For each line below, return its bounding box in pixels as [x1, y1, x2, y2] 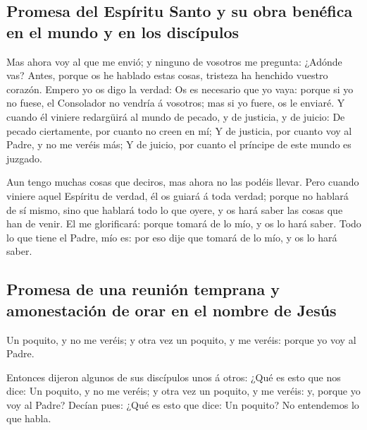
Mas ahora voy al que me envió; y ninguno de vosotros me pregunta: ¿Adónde [6, 54, 342, 68]
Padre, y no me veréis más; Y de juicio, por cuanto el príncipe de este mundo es [6, 137, 352, 152]
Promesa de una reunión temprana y [6, 278, 280, 300]
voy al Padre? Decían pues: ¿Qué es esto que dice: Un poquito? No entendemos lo [6, 397, 359, 412]
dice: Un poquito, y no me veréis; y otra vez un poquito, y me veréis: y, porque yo [6, 383, 361, 398]
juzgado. [6, 150, 42, 165]
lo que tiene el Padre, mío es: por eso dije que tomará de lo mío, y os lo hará [6, 229, 337, 244]
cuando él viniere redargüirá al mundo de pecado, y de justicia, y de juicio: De [6, 109, 345, 124]
